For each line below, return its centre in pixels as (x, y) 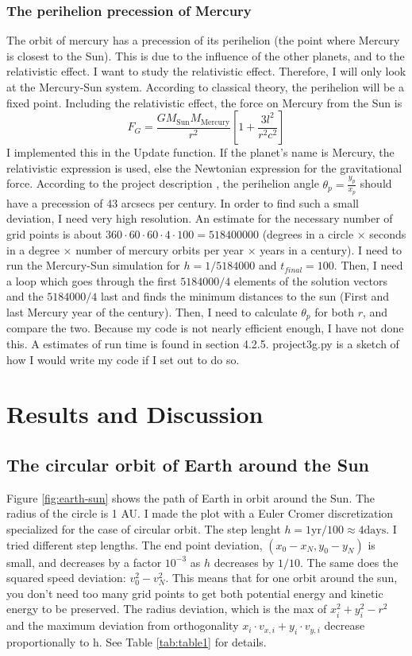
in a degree (33, 249)
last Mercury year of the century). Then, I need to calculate (152, 312)
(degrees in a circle (308, 234)
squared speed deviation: (66, 578)
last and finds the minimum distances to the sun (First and (245, 296)
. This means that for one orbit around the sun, (281, 578)
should (376, 183)
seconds (388, 234)
